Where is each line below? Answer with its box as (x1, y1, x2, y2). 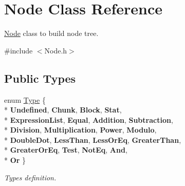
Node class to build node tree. (4, 28, 99, 39)
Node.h (44, 45, 67, 55)
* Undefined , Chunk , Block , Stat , (4, 104, 122, 115)
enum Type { (4, 94, 46, 105)
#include (4, 45, 33, 55)
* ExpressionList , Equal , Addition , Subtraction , (4, 114, 173, 125)
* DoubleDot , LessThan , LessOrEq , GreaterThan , (4, 134, 181, 145)
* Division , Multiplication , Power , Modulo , (4, 124, 157, 135)
